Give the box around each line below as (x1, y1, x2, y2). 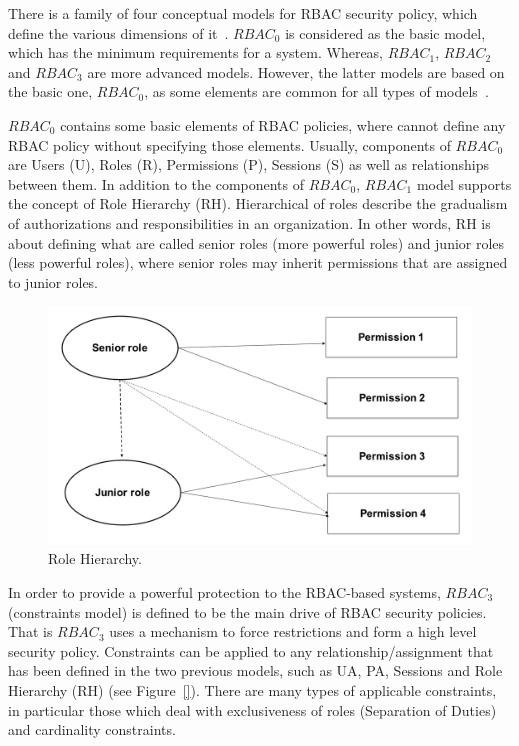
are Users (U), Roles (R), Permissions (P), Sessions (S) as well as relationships (8, 154, 489, 175)
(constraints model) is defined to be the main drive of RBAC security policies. (8, 601, 487, 622)
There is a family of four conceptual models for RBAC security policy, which (8, 3, 478, 23)
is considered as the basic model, (285, 22, 486, 43)
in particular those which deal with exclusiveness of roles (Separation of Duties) (8, 699, 497, 720)
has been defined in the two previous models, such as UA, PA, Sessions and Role (8, 660, 503, 681)
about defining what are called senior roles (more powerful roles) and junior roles (8, 232, 505, 253)
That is (8, 621, 53, 642)
